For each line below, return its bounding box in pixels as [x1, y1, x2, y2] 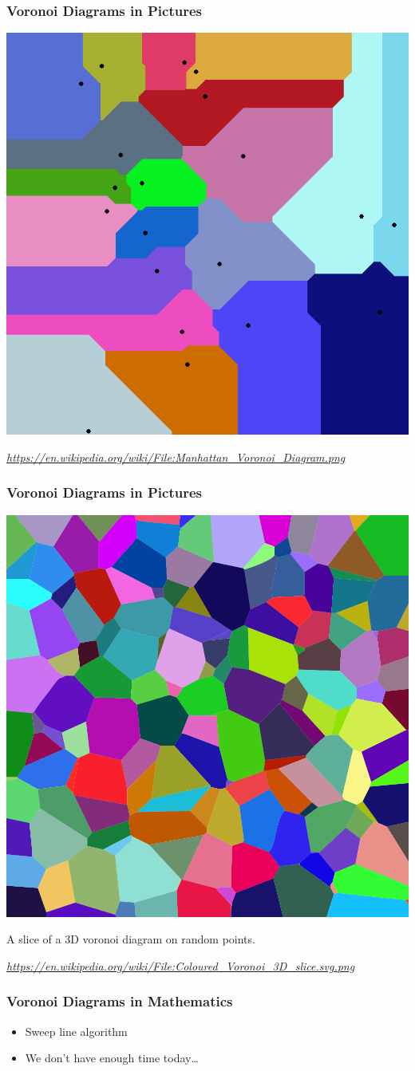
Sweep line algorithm [25, 1022, 128, 1039]
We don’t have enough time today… [25, 1049, 199, 1066]
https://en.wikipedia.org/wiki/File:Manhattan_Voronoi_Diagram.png [6, 448, 346, 465]
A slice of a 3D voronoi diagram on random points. [6, 931, 255, 947]
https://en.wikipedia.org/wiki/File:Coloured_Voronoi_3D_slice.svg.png [6, 957, 355, 974]
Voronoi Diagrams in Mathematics [6, 991, 233, 1011]
